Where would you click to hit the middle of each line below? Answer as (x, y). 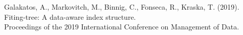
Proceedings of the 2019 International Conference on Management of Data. (122, 27)
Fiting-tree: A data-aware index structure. (70, 16)
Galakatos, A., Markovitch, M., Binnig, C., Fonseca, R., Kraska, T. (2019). (122, 7)
